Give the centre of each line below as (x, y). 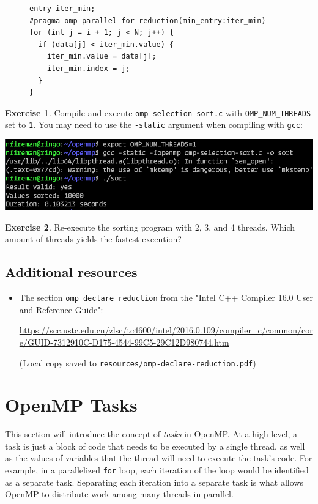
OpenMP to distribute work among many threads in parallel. (119, 494)
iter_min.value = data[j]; (102, 57)
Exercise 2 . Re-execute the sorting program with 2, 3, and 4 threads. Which (150, 227)
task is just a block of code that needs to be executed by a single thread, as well (155, 446)
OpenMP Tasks (71, 405)
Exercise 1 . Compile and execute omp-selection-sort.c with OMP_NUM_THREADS (158, 112)
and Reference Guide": (61, 309)
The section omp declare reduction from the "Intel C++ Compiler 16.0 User (166, 298)
